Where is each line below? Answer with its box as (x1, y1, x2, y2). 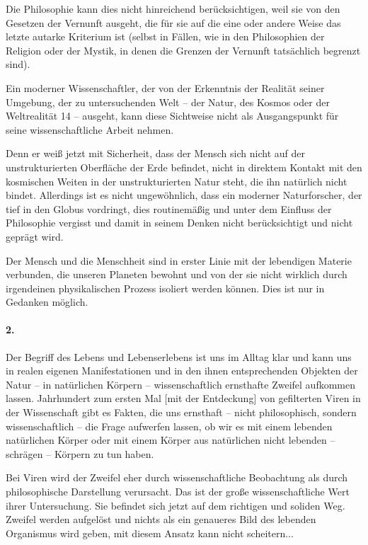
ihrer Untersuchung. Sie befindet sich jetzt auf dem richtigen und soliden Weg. (6, 498, 345, 512)
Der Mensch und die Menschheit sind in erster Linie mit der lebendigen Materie (6, 253, 352, 268)
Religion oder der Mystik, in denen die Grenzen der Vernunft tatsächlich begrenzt (6, 42, 361, 57)
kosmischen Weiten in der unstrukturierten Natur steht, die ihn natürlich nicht (6, 173, 347, 188)
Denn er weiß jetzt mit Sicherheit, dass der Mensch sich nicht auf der (6, 146, 305, 161)
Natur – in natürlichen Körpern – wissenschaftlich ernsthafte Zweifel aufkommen (6, 377, 356, 391)
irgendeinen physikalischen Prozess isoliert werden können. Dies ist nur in (6, 280, 325, 295)
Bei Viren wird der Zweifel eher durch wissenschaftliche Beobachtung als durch (6, 470, 348, 485)
